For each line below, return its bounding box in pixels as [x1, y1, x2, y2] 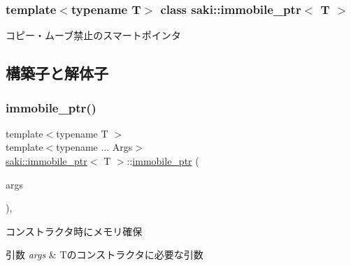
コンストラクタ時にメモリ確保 [6, 223, 143, 238]
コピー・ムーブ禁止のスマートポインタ [6, 28, 181, 43]
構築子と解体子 [6, 62, 108, 84]
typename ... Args [56, 140, 133, 154]
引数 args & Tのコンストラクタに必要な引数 [6, 247, 203, 262]
